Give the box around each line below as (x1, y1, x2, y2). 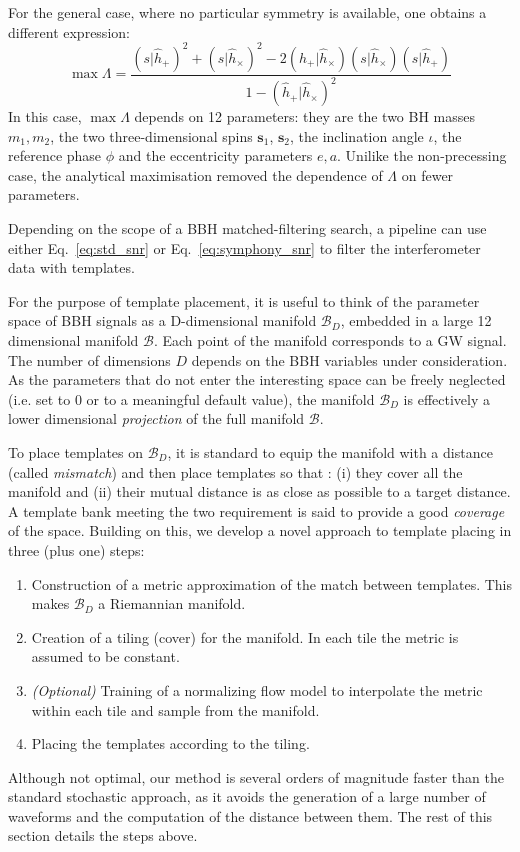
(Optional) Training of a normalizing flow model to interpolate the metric (31, 679, 483, 700)
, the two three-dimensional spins (50, 125, 253, 146)
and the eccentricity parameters (118, 145, 313, 166)
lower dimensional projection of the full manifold (8, 408, 305, 429)
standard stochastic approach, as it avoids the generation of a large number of (8, 786, 486, 807)
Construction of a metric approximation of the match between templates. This (31, 573, 513, 594)
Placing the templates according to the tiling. (31, 733, 310, 754)
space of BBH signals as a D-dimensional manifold (8, 310, 317, 331)
